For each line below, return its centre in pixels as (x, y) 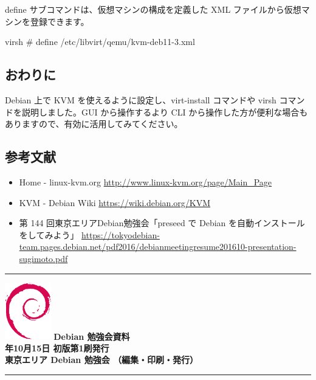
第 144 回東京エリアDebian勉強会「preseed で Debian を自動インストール (162, 223)
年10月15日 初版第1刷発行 (57, 347)
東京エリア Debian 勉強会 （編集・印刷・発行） (101, 360)
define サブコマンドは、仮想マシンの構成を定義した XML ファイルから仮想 (153, 9)
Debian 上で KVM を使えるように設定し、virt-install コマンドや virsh (141, 99)
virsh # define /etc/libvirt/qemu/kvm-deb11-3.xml (100, 42)
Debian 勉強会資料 (92, 336)
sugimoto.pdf (43, 258)
